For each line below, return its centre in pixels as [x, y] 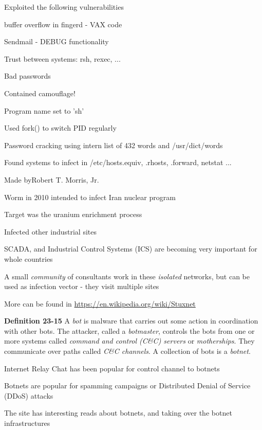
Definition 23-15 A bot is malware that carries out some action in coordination [131, 321]
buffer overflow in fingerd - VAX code [63, 24]
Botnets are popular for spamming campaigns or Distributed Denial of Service [127, 386]
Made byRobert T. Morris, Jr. [52, 179]
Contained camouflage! [40, 93]
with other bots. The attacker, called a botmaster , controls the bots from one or [129, 330]
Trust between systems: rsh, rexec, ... [62, 58]
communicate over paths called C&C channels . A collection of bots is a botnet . [127, 351]
